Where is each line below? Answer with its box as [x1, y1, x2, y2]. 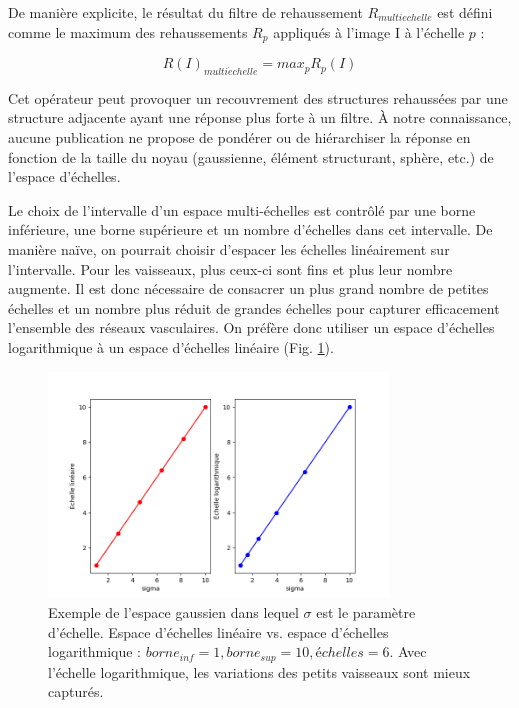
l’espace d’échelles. [8, 166, 121, 187]
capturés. [48, 681, 104, 702]
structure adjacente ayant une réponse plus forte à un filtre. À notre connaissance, [8, 107, 512, 128]
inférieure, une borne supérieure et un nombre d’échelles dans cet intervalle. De [8, 219, 493, 240]
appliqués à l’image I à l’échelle [273, 21, 465, 42]
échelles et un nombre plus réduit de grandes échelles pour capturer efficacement [8, 297, 500, 318]
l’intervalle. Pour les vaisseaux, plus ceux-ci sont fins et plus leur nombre [8, 258, 453, 279]
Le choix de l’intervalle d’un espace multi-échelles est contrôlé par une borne [8, 199, 476, 220]
